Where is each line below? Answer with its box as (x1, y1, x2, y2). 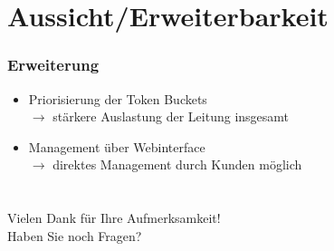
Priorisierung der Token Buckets (28, 89, 207, 108)
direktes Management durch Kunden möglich (52, 155, 302, 174)
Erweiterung (7, 53, 100, 76)
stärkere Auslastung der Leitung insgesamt (52, 107, 290, 126)
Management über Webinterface (28, 137, 205, 156)
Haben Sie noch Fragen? (7, 226, 142, 245)
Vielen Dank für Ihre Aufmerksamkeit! (7, 208, 221, 227)
